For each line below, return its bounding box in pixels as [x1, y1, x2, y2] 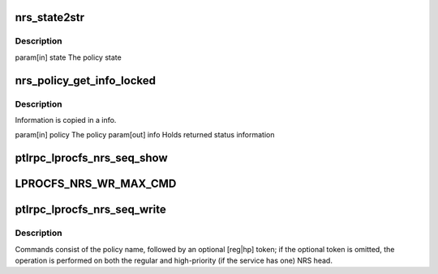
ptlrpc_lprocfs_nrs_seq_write [15, 203, 166, 217]
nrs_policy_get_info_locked [15, 74, 156, 87]
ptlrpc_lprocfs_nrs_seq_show [15, 151, 168, 165]
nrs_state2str [15, 11, 85, 24]
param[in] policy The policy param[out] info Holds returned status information [15, 130, 275, 140]
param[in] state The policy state [15, 53, 122, 62]
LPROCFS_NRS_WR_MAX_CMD [15, 177, 177, 191]
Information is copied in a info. [15, 115, 117, 124]
